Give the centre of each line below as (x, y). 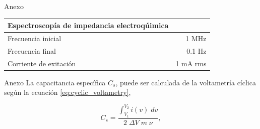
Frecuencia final (32, 50)
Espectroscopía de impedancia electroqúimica (88, 25)
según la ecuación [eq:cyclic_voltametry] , (68, 92)
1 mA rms (191, 63)
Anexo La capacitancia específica (55, 82)
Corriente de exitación (42, 63)
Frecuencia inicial (35, 38)
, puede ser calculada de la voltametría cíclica (186, 82)
